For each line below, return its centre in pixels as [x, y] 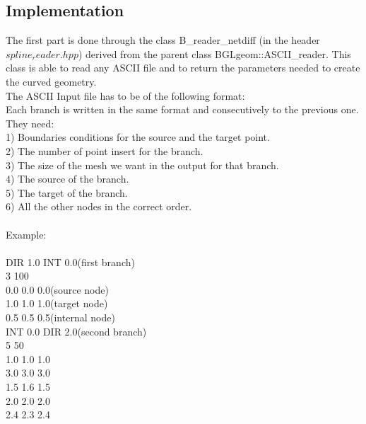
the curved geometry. [51, 81]
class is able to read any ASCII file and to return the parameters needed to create [183, 68]
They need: [30, 123]
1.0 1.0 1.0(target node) [57, 303]
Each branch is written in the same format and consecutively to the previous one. [182, 109]
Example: [26, 234]
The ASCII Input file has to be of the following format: [125, 95]
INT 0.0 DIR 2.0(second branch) [76, 331]
